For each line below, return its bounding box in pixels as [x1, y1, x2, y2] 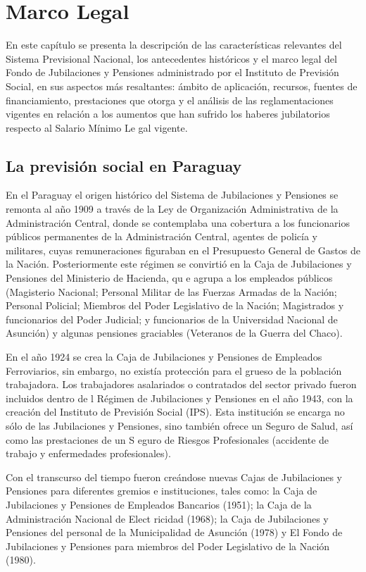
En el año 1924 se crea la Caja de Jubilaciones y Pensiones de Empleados [6, 349, 322, 364]
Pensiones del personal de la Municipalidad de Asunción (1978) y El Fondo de [6, 525, 343, 540]
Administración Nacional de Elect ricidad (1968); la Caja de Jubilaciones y [6, 511, 329, 526]
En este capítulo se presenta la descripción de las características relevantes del [6, 37, 342, 52]
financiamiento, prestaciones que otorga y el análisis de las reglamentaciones [6, 92, 334, 107]
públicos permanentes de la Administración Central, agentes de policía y [6, 229, 317, 244]
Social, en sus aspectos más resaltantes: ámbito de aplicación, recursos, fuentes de [6, 78, 358, 93]
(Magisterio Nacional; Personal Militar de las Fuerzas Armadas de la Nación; [6, 284, 337, 299]
